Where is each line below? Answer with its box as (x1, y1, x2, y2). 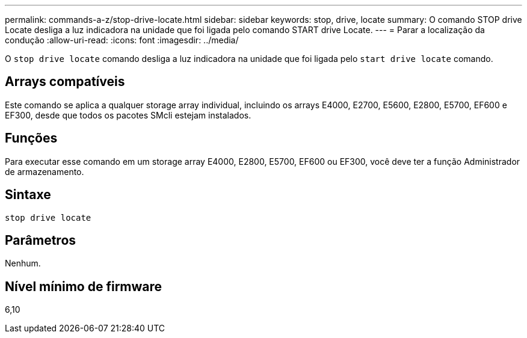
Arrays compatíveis (5, 74, 125, 90)
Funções (5, 131, 58, 146)
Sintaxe (5, 187, 51, 203)
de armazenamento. (5, 166, 84, 177)
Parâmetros (5, 232, 76, 248)
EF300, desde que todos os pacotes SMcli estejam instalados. (5, 109, 251, 120)
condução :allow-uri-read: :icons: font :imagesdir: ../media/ (5, 35, 239, 45)
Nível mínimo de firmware (5, 278, 162, 294)
